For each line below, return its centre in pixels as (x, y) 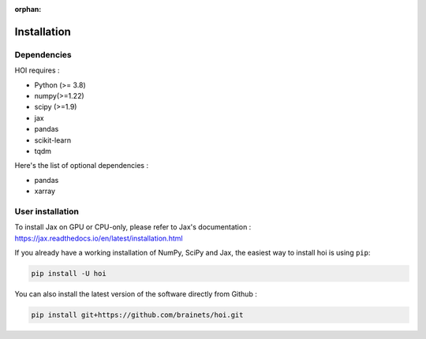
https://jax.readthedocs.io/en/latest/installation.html (99, 238)
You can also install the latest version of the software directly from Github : (136, 294)
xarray (45, 191)
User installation (47, 211)
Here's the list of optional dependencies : (82, 166)
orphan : (28, 9)
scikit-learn (52, 140)
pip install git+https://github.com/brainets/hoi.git (137, 315)
